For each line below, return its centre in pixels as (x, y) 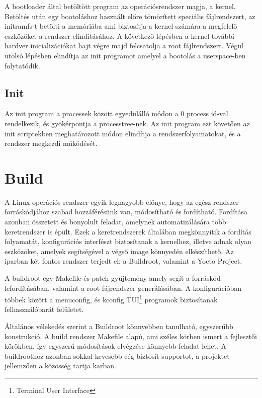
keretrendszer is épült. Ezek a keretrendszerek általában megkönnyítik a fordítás (128, 231)
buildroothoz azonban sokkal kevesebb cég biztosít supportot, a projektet (117, 355)
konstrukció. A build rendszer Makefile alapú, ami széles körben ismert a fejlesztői (131, 336)
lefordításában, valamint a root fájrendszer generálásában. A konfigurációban (123, 288)
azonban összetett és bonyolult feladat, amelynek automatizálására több (115, 222)
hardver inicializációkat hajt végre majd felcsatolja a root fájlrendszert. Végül (124, 46)
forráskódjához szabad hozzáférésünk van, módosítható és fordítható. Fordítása (126, 212)
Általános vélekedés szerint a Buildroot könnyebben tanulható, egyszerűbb (119, 326)
